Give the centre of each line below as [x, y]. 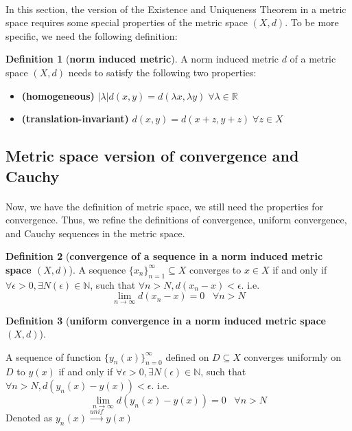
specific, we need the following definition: [92, 35]
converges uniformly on [292, 356]
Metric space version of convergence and [152, 156]
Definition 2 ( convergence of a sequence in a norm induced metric [164, 256]
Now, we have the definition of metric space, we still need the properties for [165, 206]
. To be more [312, 22]
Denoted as [29, 418]
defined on [187, 356]
